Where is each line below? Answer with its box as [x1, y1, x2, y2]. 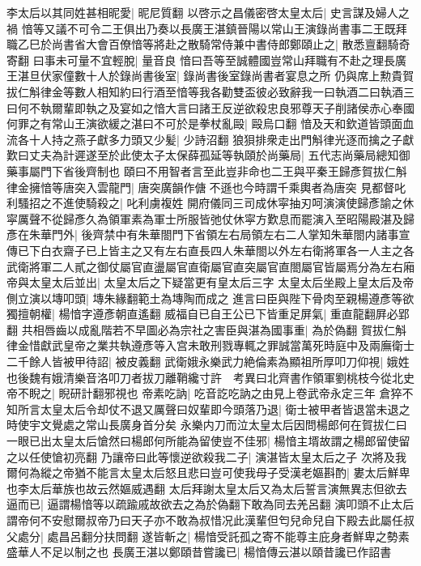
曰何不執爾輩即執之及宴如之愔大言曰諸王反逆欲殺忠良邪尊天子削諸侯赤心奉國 [6, 99, 415, 116]
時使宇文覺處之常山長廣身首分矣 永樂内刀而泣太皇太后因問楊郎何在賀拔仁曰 [6, 416, 407, 433]
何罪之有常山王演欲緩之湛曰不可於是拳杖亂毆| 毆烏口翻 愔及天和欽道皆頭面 [6, 115, 403, 132]
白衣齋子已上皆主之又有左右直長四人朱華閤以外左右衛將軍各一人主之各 [40, 241, 415, 258]
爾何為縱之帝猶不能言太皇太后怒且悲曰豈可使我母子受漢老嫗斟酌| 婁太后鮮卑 [6, 464, 410, 481]
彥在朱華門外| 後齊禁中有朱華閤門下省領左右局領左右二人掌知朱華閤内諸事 [6, 226, 399, 243]
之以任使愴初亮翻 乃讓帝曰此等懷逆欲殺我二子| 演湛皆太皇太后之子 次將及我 [6, 448, 406, 465]
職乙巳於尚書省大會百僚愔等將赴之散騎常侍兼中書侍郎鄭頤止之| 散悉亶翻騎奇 [6, 36, 410, 53]
